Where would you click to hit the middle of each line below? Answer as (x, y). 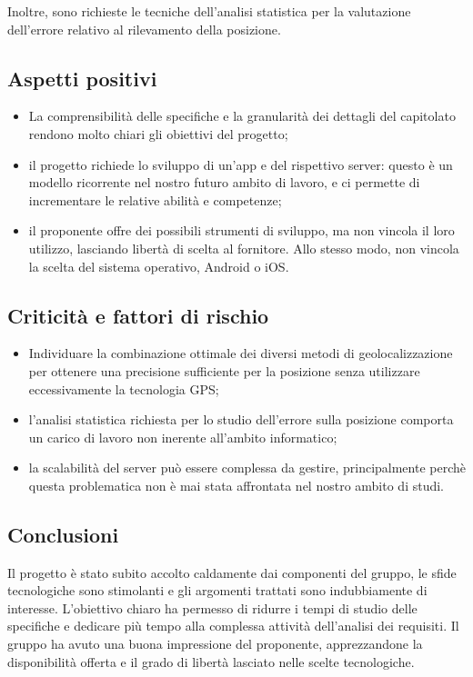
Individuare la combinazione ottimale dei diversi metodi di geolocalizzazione (241, 353)
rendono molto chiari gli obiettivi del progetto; (158, 133)
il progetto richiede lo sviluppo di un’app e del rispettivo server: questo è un (241, 164)
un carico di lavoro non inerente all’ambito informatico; (183, 437)
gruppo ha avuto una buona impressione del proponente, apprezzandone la (215, 644)
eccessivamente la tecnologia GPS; (124, 388)
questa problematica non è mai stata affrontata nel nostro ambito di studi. (236, 485)
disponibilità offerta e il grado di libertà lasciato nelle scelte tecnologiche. (211, 661)
